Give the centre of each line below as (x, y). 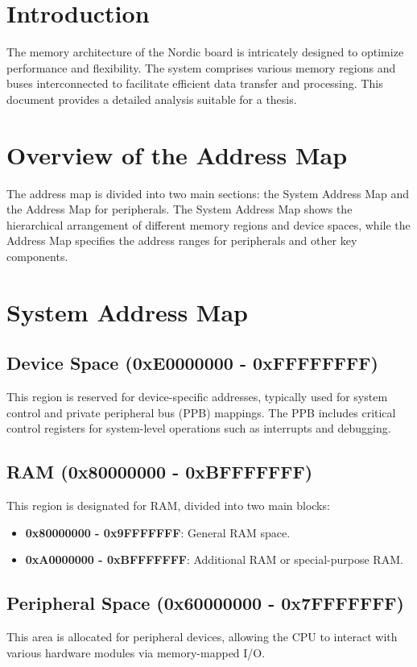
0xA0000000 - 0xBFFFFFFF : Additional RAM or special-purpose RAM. (214, 559)
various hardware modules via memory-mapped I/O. (136, 652)
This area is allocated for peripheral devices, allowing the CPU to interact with (202, 637)
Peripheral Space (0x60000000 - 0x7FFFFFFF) (205, 603)
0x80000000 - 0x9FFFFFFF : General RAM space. (158, 532)
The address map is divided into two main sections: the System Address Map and (208, 193)
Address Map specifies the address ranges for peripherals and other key (182, 240)
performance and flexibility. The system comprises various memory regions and (201, 67)
